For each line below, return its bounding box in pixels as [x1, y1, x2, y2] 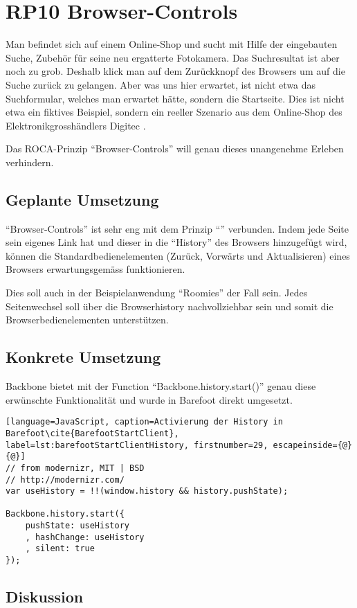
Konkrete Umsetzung [6, 346, 161, 368]
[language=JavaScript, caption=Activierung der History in [6, 417, 283, 427]
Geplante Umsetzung [6, 188, 159, 210]
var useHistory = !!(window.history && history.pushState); [6, 486, 289, 497]
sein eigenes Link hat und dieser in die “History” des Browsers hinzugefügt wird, [6, 235, 347, 249]
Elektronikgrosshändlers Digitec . [6, 118, 146, 132]
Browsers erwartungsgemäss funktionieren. [6, 262, 185, 276]
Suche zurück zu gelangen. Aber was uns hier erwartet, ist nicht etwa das [6, 77, 316, 91]
